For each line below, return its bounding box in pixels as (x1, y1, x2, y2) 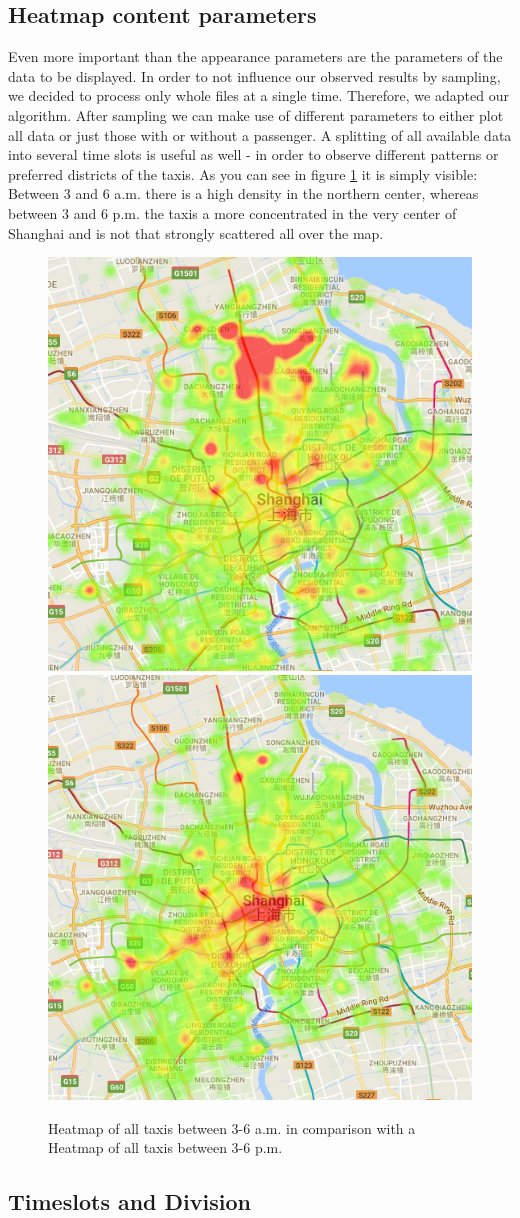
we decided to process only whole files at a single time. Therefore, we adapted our (8, 85, 509, 106)
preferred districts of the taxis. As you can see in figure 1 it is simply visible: (8, 163, 478, 184)
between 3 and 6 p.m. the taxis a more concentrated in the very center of (8, 202, 457, 223)
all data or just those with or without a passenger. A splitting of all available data (8, 124, 512, 145)
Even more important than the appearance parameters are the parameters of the (8, 46, 503, 67)
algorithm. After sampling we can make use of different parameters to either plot (8, 104, 504, 125)
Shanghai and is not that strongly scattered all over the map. (8, 222, 384, 243)
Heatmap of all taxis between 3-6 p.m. (48, 1137, 283, 1158)
